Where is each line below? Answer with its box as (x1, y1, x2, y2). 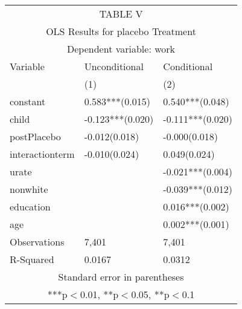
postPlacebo (10, 129, 61, 143)
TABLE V (99, 7, 143, 21)
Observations (10, 235, 65, 249)
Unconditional (84, 59, 144, 73)
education (10, 200, 51, 213)
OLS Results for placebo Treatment (46, 24, 196, 38)
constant (10, 94, 46, 108)
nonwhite (10, 182, 48, 196)
